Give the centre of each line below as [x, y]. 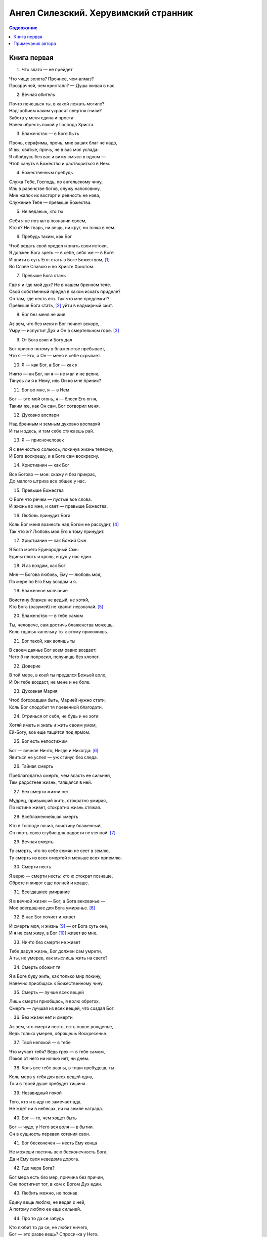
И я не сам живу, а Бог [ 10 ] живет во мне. [53, 933]
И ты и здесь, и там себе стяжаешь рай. [52, 431]
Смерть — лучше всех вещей [53, 992]
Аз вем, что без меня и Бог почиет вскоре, [54, 324]
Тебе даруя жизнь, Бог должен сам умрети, [56, 951]
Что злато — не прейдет [47, 70]
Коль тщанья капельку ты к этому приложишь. [59, 632]
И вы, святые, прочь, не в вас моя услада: [54, 150]
